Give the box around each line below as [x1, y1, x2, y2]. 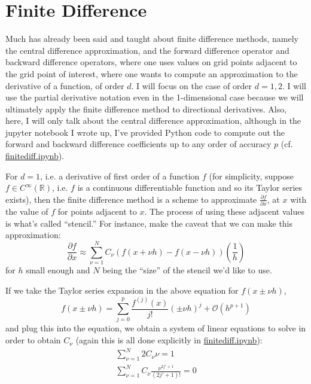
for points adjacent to [57, 205, 137, 218]
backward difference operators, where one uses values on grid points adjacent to [5, 56, 297, 68]
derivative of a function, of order [5, 79, 124, 92]
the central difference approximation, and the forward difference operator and [5, 44, 289, 56]
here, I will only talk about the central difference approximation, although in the [5, 114, 301, 127]
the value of [5, 205, 48, 218]
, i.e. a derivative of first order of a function [40, 169, 200, 182]
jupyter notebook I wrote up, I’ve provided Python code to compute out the [5, 126, 285, 138]
